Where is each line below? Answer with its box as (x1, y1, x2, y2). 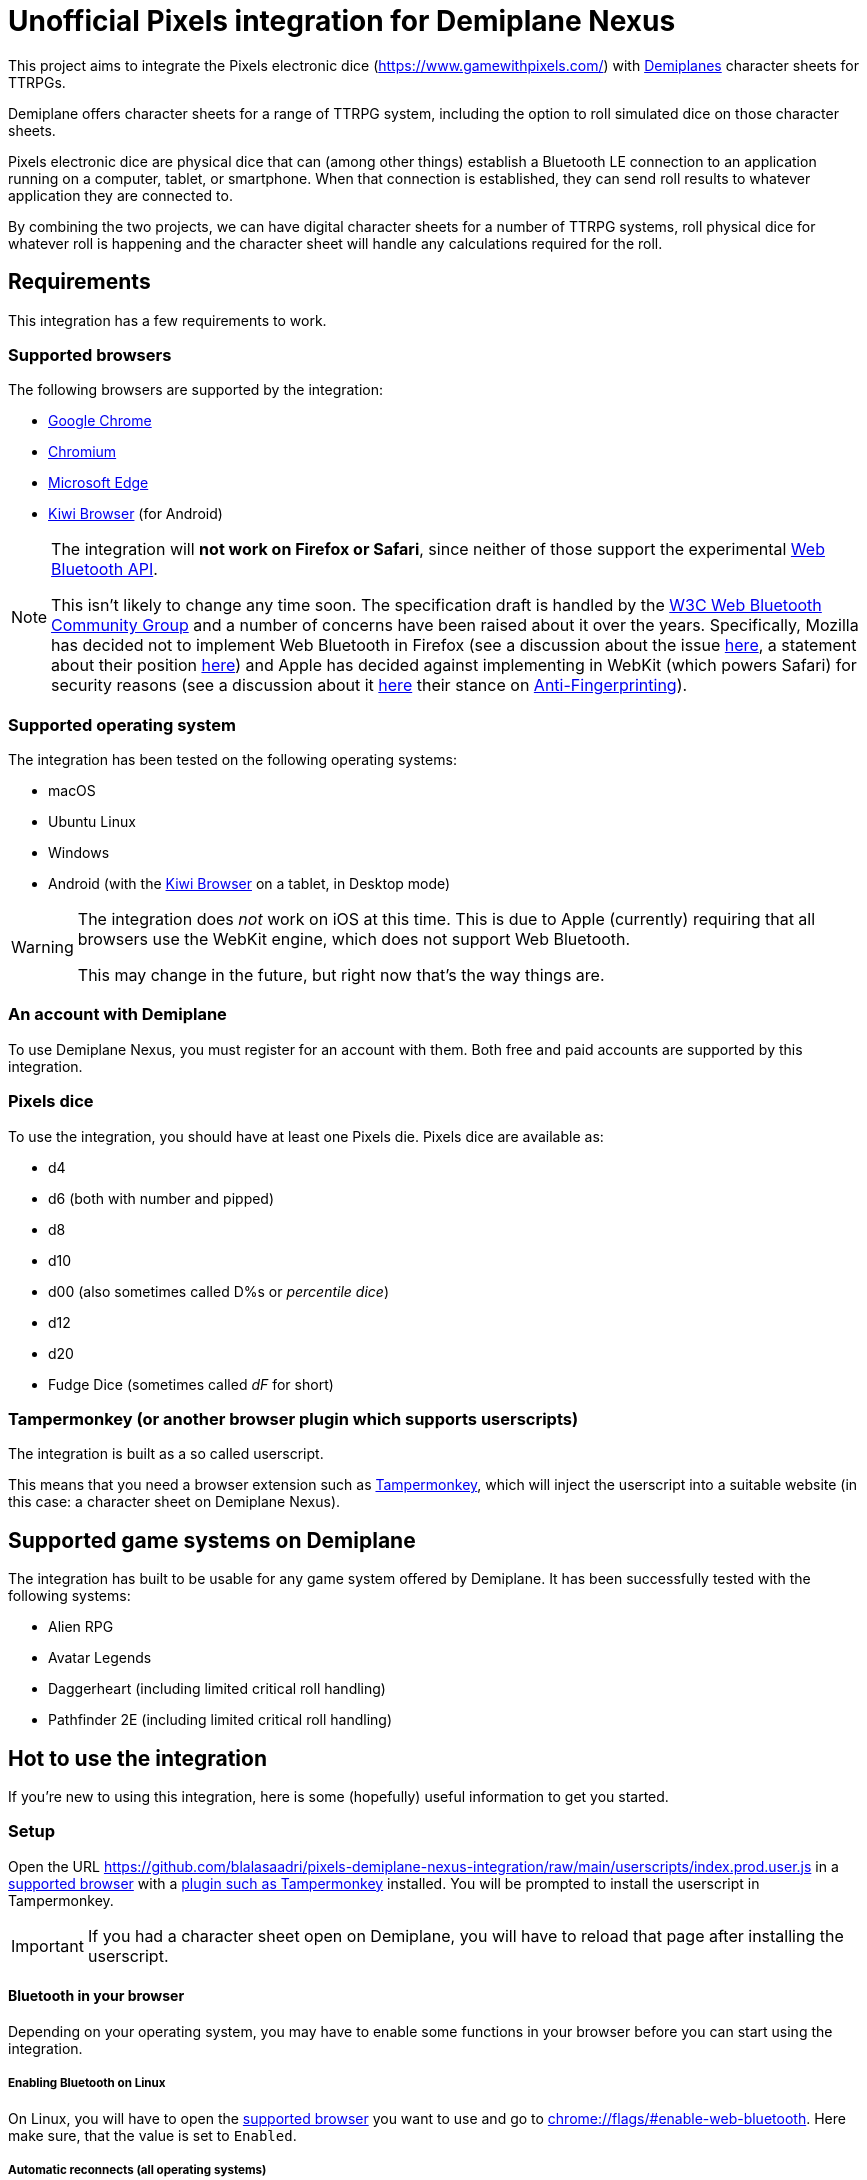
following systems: (8, 1587, 131, 1605)
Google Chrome (48, 412, 152, 430)
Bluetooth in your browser (8, 1987, 185, 2005)
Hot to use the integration (8, 1745, 268, 1771)
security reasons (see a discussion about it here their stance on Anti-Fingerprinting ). (51, 675, 688, 696)
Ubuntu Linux (48, 813, 136, 831)
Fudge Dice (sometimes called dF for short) (48, 1375, 334, 1393)
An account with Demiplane (8, 1004, 227, 1025)
